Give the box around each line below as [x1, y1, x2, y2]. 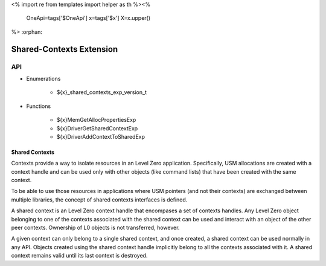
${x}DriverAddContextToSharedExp [56, 133, 145, 140]
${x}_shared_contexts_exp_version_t [56, 89, 147, 96]
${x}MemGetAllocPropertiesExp [56, 116, 136, 124]
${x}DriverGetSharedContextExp [56, 124, 138, 132]
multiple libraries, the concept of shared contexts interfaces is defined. [11, 196, 188, 203]
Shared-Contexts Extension [11, 44, 118, 54]
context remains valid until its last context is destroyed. [11, 252, 148, 259]
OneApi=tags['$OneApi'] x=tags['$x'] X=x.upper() [26, 14, 151, 22]
